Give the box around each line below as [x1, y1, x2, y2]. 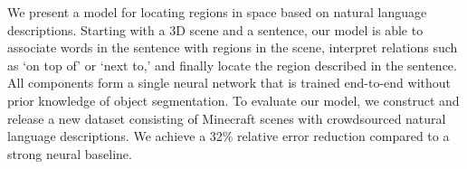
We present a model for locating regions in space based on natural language [7, 3, 427, 21]
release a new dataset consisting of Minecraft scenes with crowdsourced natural [7, 108, 446, 127]
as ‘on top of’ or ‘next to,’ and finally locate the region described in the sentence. [7, 55, 457, 74]
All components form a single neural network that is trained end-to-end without [7, 73, 452, 92]
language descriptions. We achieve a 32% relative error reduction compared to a [7, 127, 450, 146]
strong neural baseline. [7, 144, 132, 163]
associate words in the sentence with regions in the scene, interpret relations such [7, 38, 458, 57]
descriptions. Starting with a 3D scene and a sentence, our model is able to [7, 20, 424, 39]
